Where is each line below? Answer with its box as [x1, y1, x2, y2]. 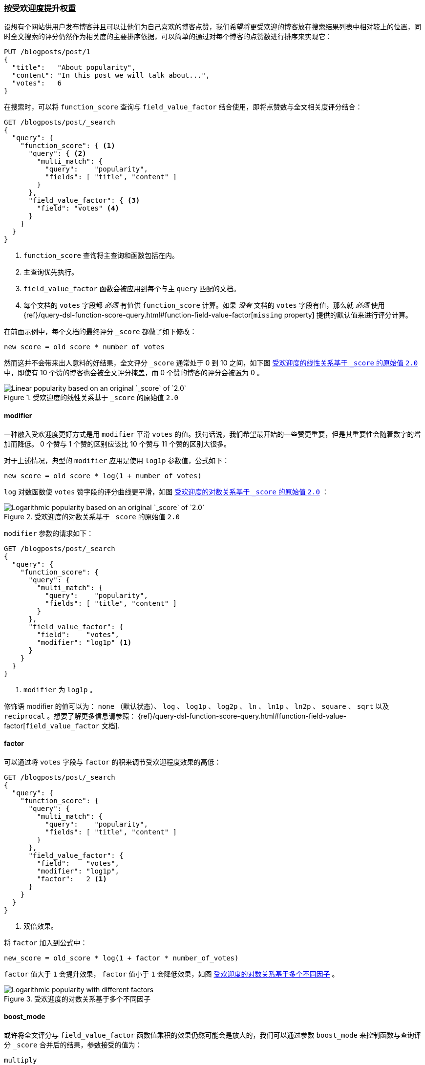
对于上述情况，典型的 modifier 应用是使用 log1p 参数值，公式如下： [4, 456, 230, 465]
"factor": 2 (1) [37, 874, 107, 883]
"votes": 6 [12, 79, 62, 87]
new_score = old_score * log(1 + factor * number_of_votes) [4, 954, 239, 962]
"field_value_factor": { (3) [28, 196, 140, 205]
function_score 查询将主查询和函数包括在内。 [23, 251, 179, 260]
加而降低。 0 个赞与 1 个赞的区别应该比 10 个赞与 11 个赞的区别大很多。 [4, 439, 231, 448]
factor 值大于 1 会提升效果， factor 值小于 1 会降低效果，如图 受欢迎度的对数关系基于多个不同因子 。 [4, 969, 339, 978]
